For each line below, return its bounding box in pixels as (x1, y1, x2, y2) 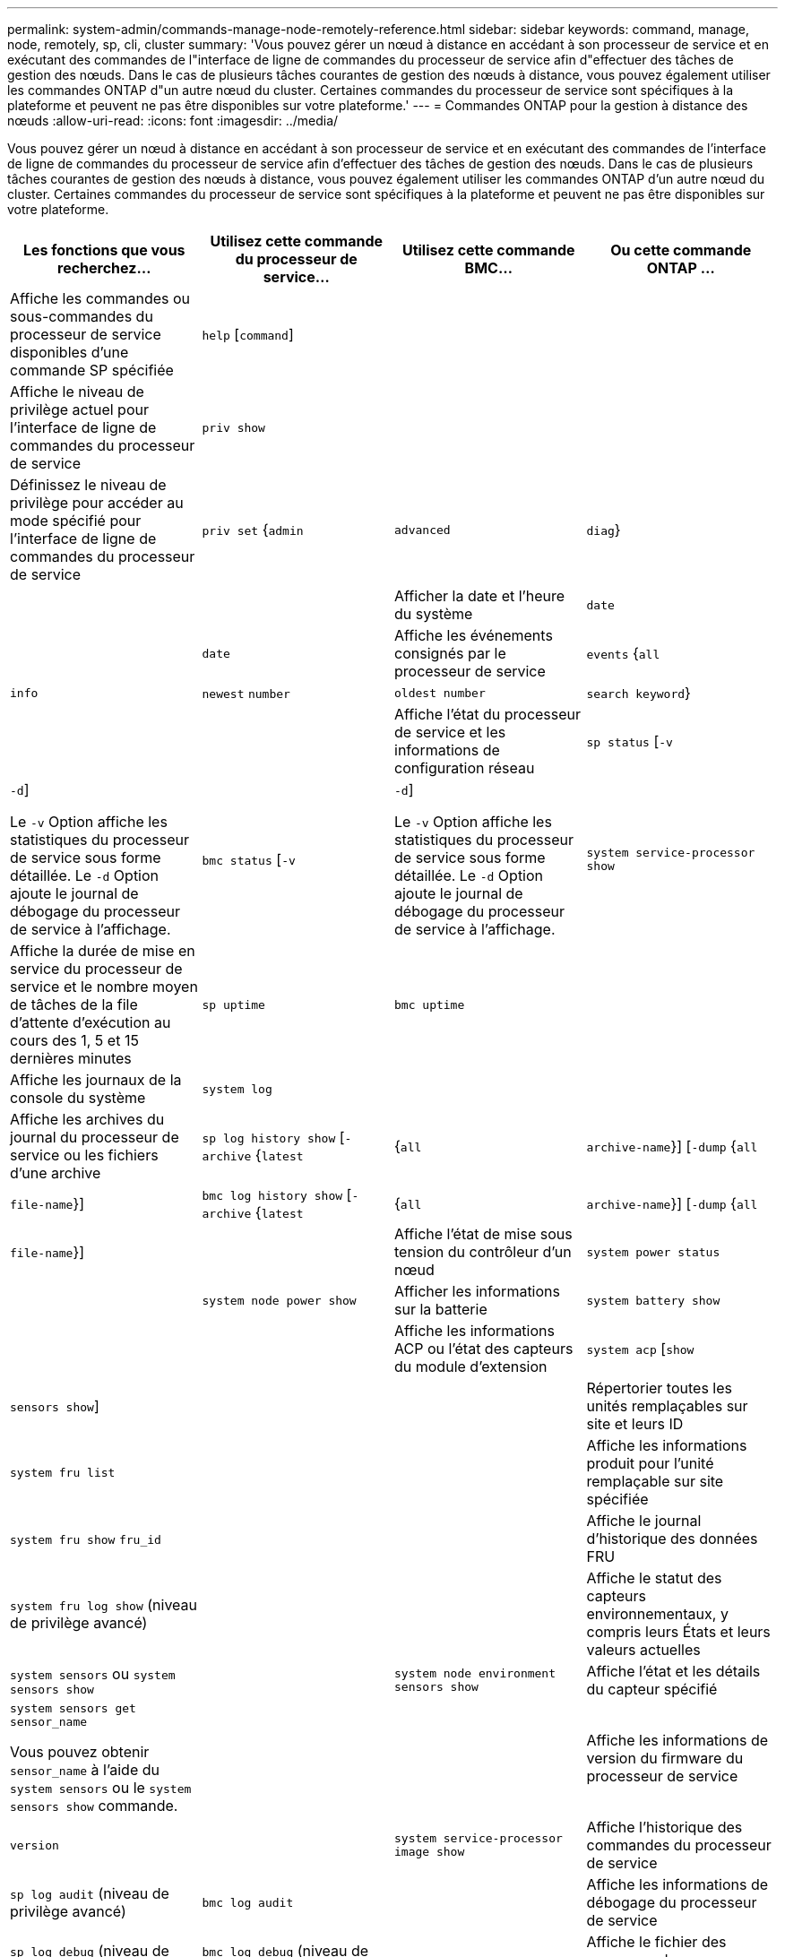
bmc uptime (394, 997, 465, 1012)
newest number (202, 687, 290, 701)
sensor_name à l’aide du (10, 1761, 160, 1779)
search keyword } (586, 684, 691, 702)
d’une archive (10, 1164, 101, 1182)
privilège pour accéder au (10, 494, 184, 512)
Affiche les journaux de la (10, 1071, 182, 1089)
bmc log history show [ (202, 1185, 352, 1203)
